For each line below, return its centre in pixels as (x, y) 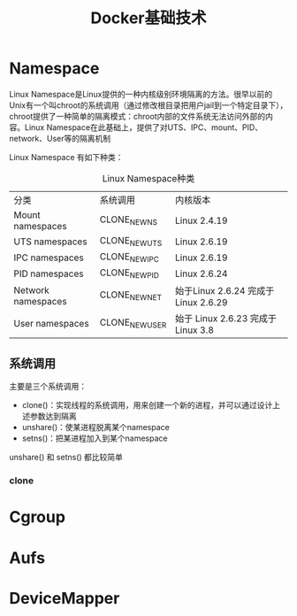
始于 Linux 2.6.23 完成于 (226, 318)
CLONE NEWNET (130, 296)
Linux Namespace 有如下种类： (66, 157)
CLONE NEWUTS (131, 241)
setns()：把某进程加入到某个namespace (95, 438)
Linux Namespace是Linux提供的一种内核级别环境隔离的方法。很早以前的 (141, 94)
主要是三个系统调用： (48, 387)
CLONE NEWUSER (133, 323)
